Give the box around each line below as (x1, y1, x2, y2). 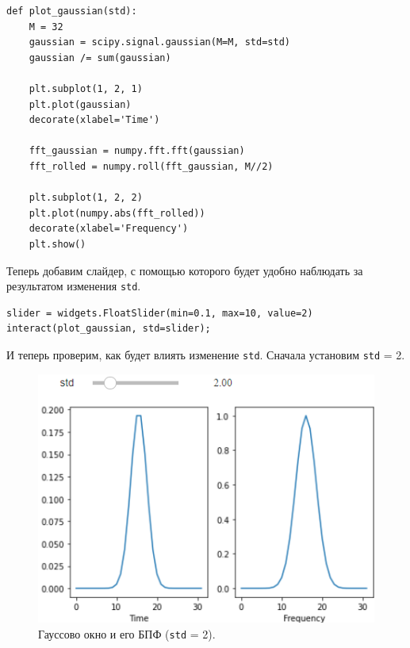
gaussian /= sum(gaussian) (29, 52, 171, 63)
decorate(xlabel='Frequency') (29, 223, 189, 235)
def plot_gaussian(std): (6, 6, 137, 17)
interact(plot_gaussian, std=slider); (6, 323, 211, 335)
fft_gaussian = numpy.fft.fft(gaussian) (29, 145, 245, 157)
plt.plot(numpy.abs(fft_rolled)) (29, 207, 205, 219)
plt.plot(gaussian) (29, 98, 132, 110)
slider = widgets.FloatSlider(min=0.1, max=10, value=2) (6, 307, 313, 319)
